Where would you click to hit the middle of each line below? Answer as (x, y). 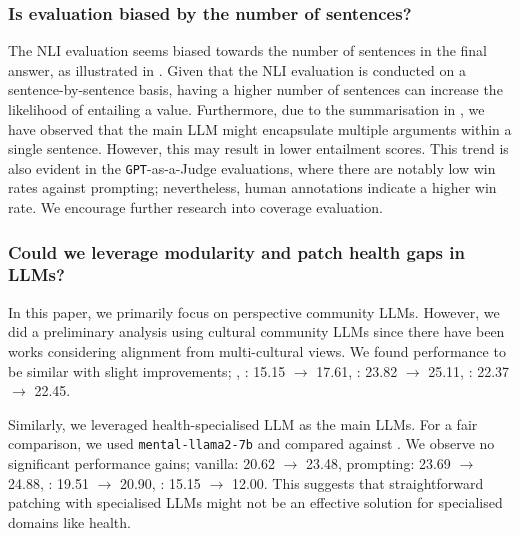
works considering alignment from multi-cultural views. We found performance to (257, 350)
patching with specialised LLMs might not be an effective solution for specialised (255, 502)
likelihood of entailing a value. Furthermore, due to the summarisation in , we (246, 109)
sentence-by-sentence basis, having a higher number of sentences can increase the (255, 89)
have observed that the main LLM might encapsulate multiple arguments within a (260, 128)
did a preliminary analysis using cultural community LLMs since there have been (256, 331)
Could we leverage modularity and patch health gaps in (236, 251)
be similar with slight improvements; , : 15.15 (147, 370)
